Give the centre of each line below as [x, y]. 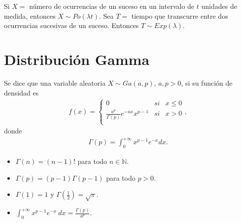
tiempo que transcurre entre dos [180, 16]
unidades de [219, 6]
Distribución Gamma [77, 59]
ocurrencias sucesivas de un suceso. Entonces [71, 25]
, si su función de [207, 82]
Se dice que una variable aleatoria [55, 82]
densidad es [21, 92]
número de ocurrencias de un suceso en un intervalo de [112, 6]
